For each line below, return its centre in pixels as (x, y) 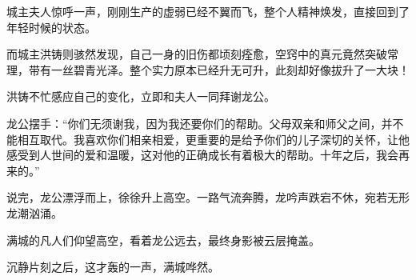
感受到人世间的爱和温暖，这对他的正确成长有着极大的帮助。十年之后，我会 (202, 155)
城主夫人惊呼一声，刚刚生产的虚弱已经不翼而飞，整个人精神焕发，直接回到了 (208, 11)
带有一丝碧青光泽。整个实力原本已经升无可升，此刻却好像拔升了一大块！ (219, 69)
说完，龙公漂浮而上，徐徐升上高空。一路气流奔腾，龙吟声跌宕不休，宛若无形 (208, 197)
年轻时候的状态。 (51, 27)
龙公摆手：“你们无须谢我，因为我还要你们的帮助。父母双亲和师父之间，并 (200, 123)
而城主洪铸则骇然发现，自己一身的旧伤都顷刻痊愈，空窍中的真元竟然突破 (197, 54)
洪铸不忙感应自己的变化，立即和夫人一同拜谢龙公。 (141, 96)
